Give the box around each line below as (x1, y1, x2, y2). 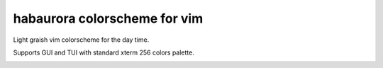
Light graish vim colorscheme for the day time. (13, 35, 150, 44)
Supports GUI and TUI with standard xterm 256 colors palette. (13, 48, 195, 57)
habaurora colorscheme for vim (13, 11, 204, 26)
